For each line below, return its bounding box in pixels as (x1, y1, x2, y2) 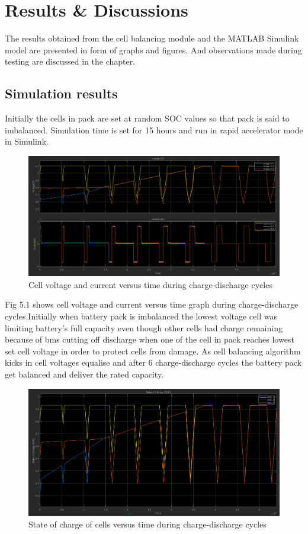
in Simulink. (5, 135, 49, 148)
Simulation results (5, 84, 118, 103)
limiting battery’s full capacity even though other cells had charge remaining (5, 321, 283, 334)
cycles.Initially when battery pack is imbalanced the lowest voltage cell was (5, 309, 277, 322)
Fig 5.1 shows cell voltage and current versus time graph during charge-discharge (5, 298, 299, 311)
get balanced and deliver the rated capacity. (5, 367, 164, 380)
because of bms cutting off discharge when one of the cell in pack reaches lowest (5, 333, 294, 346)
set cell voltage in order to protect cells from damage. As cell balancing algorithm (5, 344, 301, 357)
